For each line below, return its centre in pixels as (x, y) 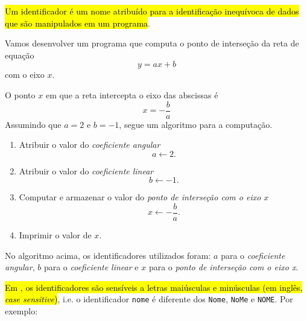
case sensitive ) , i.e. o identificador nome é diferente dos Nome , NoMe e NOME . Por (149, 299)
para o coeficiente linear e (91, 267)
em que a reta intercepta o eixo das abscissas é (132, 94)
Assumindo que (33, 124)
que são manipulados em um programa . (78, 23)
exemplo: (21, 311)
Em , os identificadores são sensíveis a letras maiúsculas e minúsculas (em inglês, (154, 287)
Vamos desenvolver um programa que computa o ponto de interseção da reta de (152, 43)
